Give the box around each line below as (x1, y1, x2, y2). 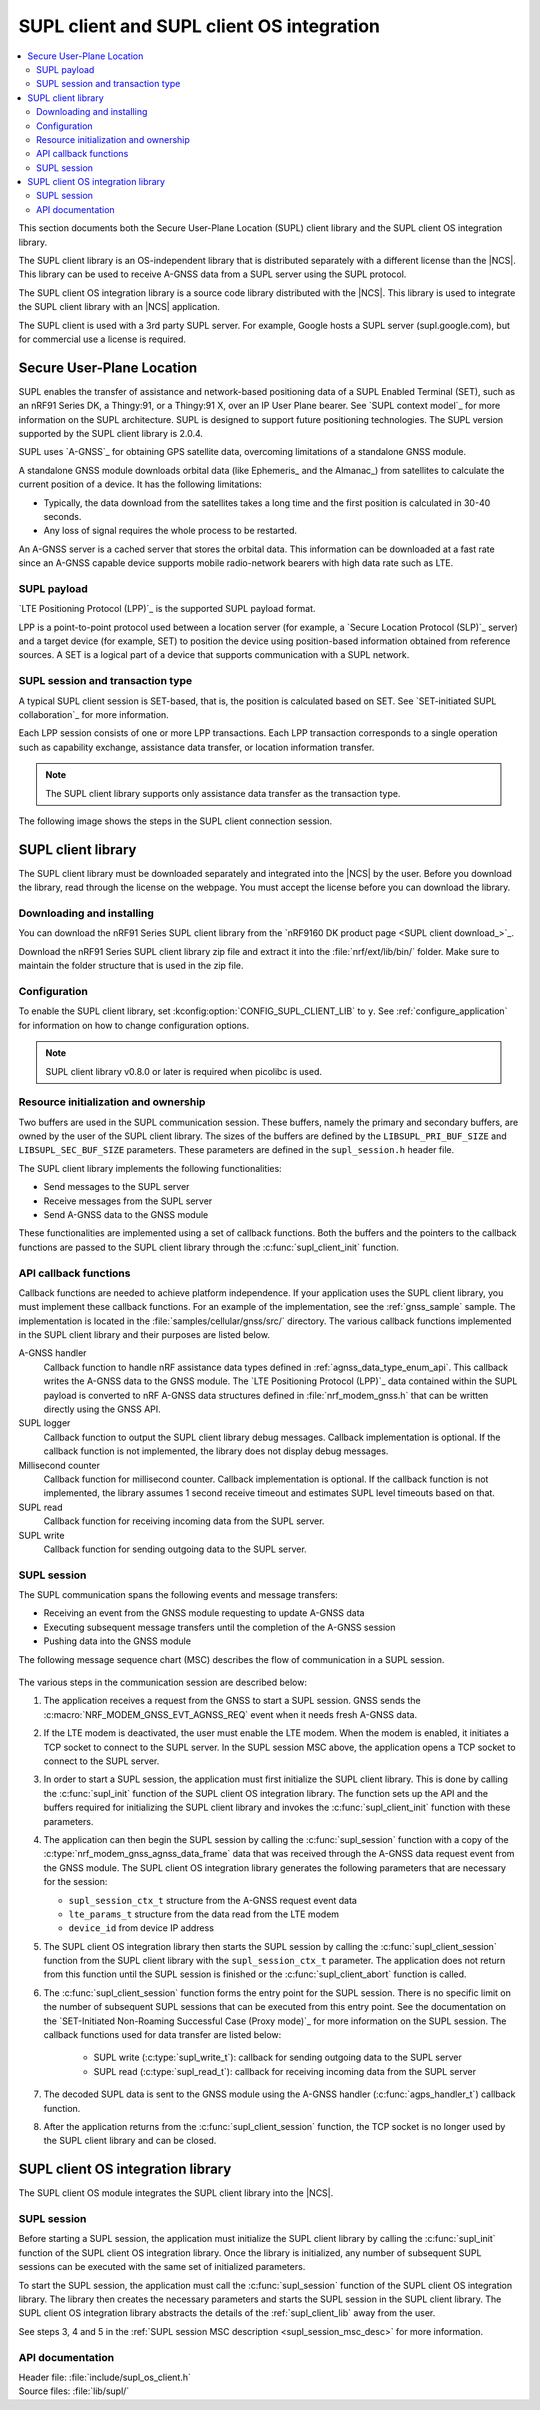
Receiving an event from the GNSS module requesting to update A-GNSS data (43, 1607, 365, 1619)
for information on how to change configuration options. (18, 1019, 250, 1031)
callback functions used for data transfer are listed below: (43, 2029, 282, 2041)
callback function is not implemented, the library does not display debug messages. (43, 1445, 389, 1457)
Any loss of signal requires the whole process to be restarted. (43, 525, 298, 537)
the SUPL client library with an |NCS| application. (18, 301, 220, 313)
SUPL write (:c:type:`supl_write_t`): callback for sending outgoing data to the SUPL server (93, 2051, 462, 2064)
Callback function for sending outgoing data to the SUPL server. (43, 1543, 307, 1555)
